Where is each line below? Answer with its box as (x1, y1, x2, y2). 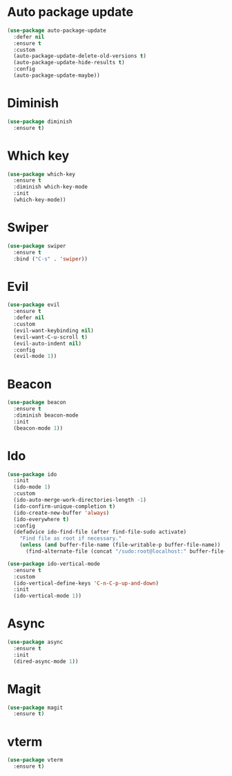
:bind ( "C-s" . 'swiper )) (13, 255, 88, 263)
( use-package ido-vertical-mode (7, 560, 100, 567)
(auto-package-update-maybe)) (13, 72, 100, 79)
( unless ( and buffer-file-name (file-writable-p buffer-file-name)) (19, 542, 221, 549)
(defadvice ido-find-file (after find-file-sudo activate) (13, 529, 187, 536)
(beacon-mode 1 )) (13, 424, 64, 432)
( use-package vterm (7, 757, 64, 764)
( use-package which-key (7, 171, 76, 178)
